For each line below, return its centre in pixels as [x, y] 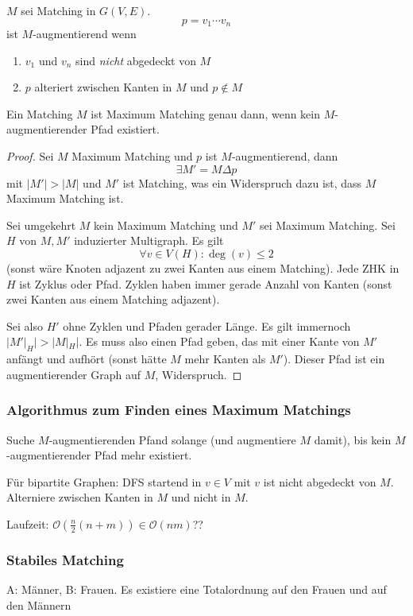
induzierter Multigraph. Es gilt [149, 240]
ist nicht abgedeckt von [320, 481]
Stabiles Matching [65, 559]
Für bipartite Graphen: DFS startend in [104, 481]
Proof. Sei [30, 156]
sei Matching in [58, 10]
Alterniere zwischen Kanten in [80, 497]
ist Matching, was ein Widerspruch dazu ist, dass [242, 182]
